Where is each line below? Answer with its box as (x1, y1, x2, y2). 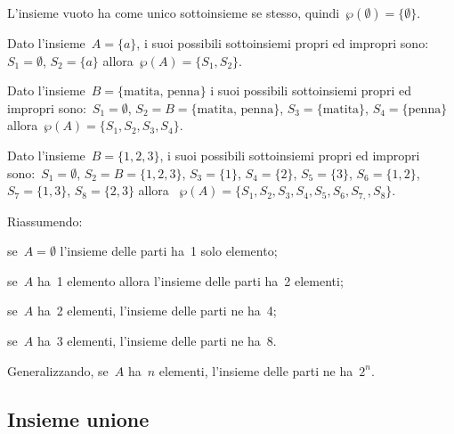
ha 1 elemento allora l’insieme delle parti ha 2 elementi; (36, 271, 344, 290)
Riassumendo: (7, 211, 83, 230)
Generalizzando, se (7, 361, 109, 380)
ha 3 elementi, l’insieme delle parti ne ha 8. (36, 331, 277, 349)
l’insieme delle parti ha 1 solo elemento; (60, 242, 278, 260)
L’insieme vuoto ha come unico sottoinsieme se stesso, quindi (7, 4, 340, 21)
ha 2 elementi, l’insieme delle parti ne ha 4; (36, 301, 277, 320)
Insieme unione (7, 405, 150, 432)
